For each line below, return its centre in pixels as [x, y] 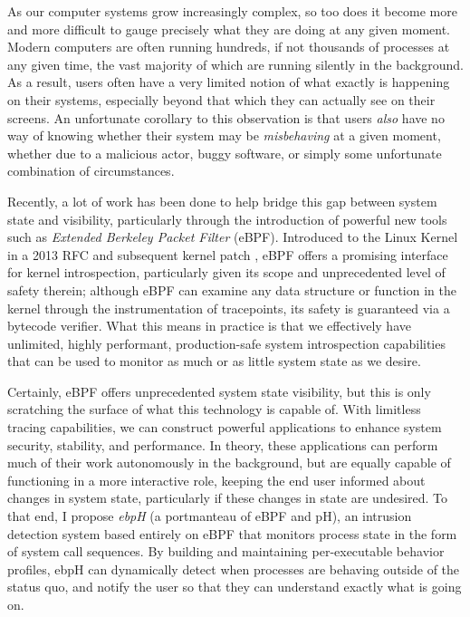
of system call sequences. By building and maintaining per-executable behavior [226, 551]
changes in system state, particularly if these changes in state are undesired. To [228, 498]
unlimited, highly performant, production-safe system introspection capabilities [226, 343]
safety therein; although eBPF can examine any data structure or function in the [232, 289]
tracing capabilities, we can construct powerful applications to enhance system [225, 427]
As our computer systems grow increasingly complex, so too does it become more [232, 11]
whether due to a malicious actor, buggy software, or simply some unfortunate [225, 153]
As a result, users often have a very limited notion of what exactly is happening [229, 82]
